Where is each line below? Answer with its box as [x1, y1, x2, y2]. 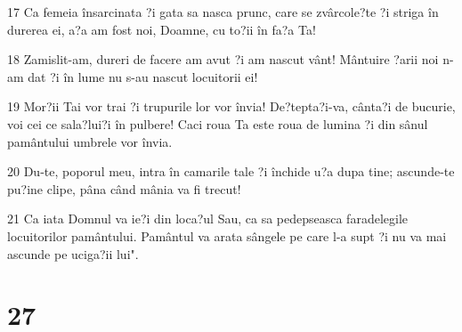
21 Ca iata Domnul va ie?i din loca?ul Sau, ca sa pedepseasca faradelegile [7, 209, 408, 228]
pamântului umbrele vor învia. [7, 132, 173, 150]
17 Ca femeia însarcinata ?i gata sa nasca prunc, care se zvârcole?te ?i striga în [7, 3, 439, 20]
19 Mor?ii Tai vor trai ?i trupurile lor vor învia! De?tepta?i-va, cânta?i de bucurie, [7, 97, 456, 116]
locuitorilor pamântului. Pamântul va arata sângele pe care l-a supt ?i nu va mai [7, 226, 447, 245]
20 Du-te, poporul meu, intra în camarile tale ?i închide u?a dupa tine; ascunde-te [7, 162, 455, 181]
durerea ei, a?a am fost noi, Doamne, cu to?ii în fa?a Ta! [7, 20, 316, 38]
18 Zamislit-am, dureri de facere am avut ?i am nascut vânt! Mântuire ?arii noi [7, 50, 439, 69]
